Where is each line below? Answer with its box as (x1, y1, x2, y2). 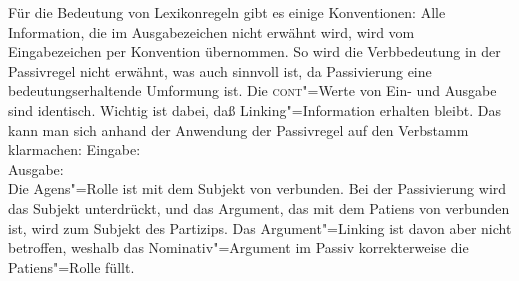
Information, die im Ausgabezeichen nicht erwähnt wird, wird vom (8, 21, 415, 42)
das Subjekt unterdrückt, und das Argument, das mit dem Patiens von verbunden (8, 197, 510, 218)
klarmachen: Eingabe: (8, 139, 141, 160)
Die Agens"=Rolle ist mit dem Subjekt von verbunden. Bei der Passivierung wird (8, 178, 507, 199)
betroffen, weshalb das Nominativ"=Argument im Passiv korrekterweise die (8, 237, 469, 258)
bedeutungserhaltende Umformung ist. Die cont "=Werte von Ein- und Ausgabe (8, 80, 497, 101)
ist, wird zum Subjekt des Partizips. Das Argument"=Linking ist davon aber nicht (8, 217, 512, 238)
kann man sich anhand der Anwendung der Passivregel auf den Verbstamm (8, 119, 469, 140)
